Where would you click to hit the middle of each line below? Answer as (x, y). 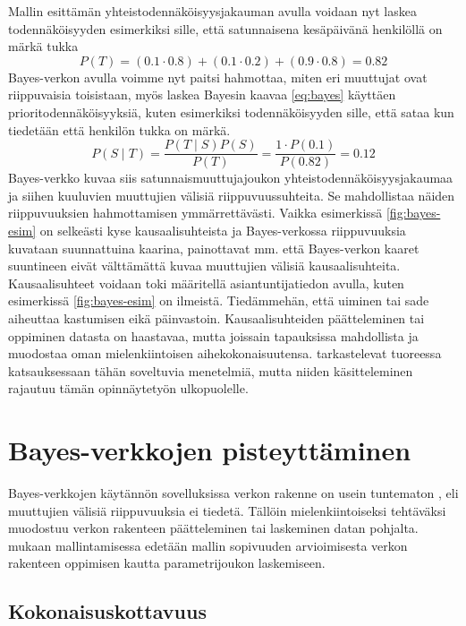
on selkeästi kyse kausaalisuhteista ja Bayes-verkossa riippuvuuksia (223, 230)
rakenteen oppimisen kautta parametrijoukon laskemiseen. (167, 563)
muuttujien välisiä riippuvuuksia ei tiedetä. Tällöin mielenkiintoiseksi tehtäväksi (227, 510)
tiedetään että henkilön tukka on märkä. (119, 129)
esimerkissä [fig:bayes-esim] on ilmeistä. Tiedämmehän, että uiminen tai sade (219, 300)
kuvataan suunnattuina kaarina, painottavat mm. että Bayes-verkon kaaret (214, 248)
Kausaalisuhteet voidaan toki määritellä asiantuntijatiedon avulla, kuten (206, 283)
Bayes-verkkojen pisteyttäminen (210, 450)
